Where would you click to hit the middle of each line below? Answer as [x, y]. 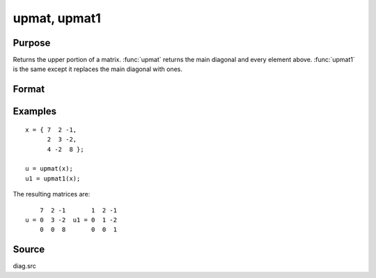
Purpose [32, 43]
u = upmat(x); [49, 169]
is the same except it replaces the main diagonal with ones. [97, 69]
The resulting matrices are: [52, 194]
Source [29, 250]
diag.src [24, 266]
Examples [35, 111]
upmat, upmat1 [57, 18]
